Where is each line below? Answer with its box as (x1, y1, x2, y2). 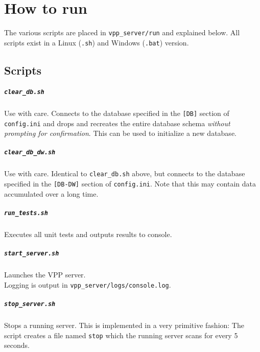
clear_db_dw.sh (4, 149, 56, 156)
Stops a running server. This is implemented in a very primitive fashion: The (4, 320, 244, 330)
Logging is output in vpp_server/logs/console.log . (4, 279, 171, 290)
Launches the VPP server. (4, 269, 86, 280)
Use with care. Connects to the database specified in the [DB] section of (4, 107, 229, 118)
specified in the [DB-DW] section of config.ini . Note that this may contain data (4, 178, 256, 189)
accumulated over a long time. (4, 188, 99, 199)
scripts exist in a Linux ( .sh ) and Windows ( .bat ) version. (4, 37, 189, 48)
